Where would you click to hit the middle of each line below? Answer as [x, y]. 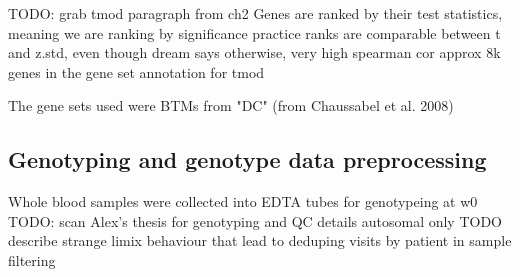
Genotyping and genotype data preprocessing [247, 159]
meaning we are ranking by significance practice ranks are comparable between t [254, 32]
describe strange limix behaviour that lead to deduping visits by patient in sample [260, 240]
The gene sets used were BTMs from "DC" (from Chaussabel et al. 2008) [231, 105]
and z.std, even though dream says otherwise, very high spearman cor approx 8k [254, 52]
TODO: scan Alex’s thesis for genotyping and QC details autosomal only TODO [255, 220]
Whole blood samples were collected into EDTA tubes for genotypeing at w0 [243, 201]
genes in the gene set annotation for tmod [136, 71]
